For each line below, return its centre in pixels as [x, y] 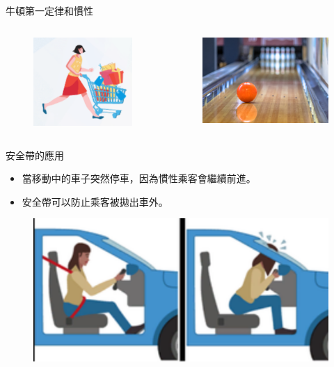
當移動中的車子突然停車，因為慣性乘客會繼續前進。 [139, 178]
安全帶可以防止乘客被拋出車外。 [95, 201]
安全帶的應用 [35, 155]
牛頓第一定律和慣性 [49, 10]
